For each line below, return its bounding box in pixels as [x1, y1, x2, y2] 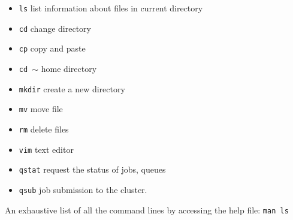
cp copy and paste [19, 42, 86, 55]
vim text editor [19, 143, 74, 155]
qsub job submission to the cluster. [19, 183, 147, 195]
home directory [41, 62, 97, 74]
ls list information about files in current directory [19, 2, 203, 14]
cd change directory [19, 22, 91, 34]
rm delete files [19, 122, 69, 135]
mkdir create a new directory [19, 82, 125, 95]
